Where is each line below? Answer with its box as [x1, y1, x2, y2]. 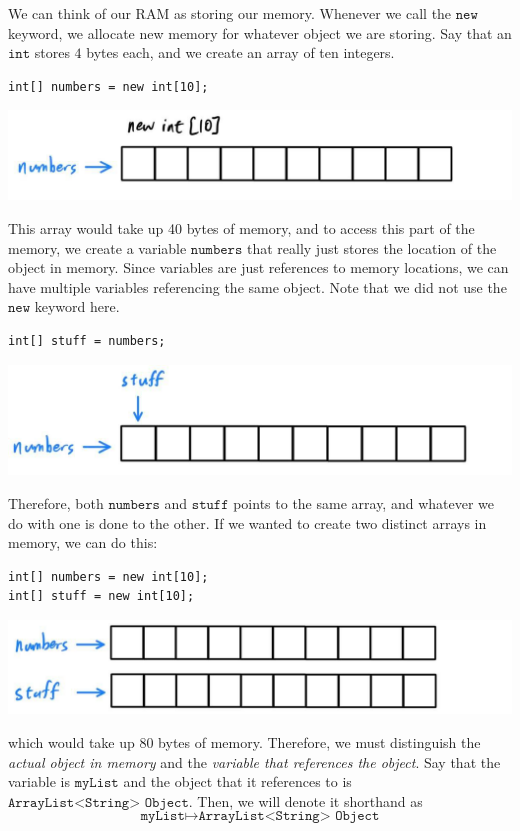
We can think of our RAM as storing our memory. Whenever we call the [8, 3, 452, 23]
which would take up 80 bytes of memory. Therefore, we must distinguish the [8, 731, 481, 752]
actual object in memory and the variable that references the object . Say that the [8, 751, 501, 772]
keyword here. [34, 296, 120, 317]
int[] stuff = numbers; [8, 334, 166, 348]
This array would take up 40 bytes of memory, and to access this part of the [8, 218, 475, 239]
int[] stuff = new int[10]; [8, 589, 195, 604]
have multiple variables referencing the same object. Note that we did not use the [8, 276, 507, 297]
